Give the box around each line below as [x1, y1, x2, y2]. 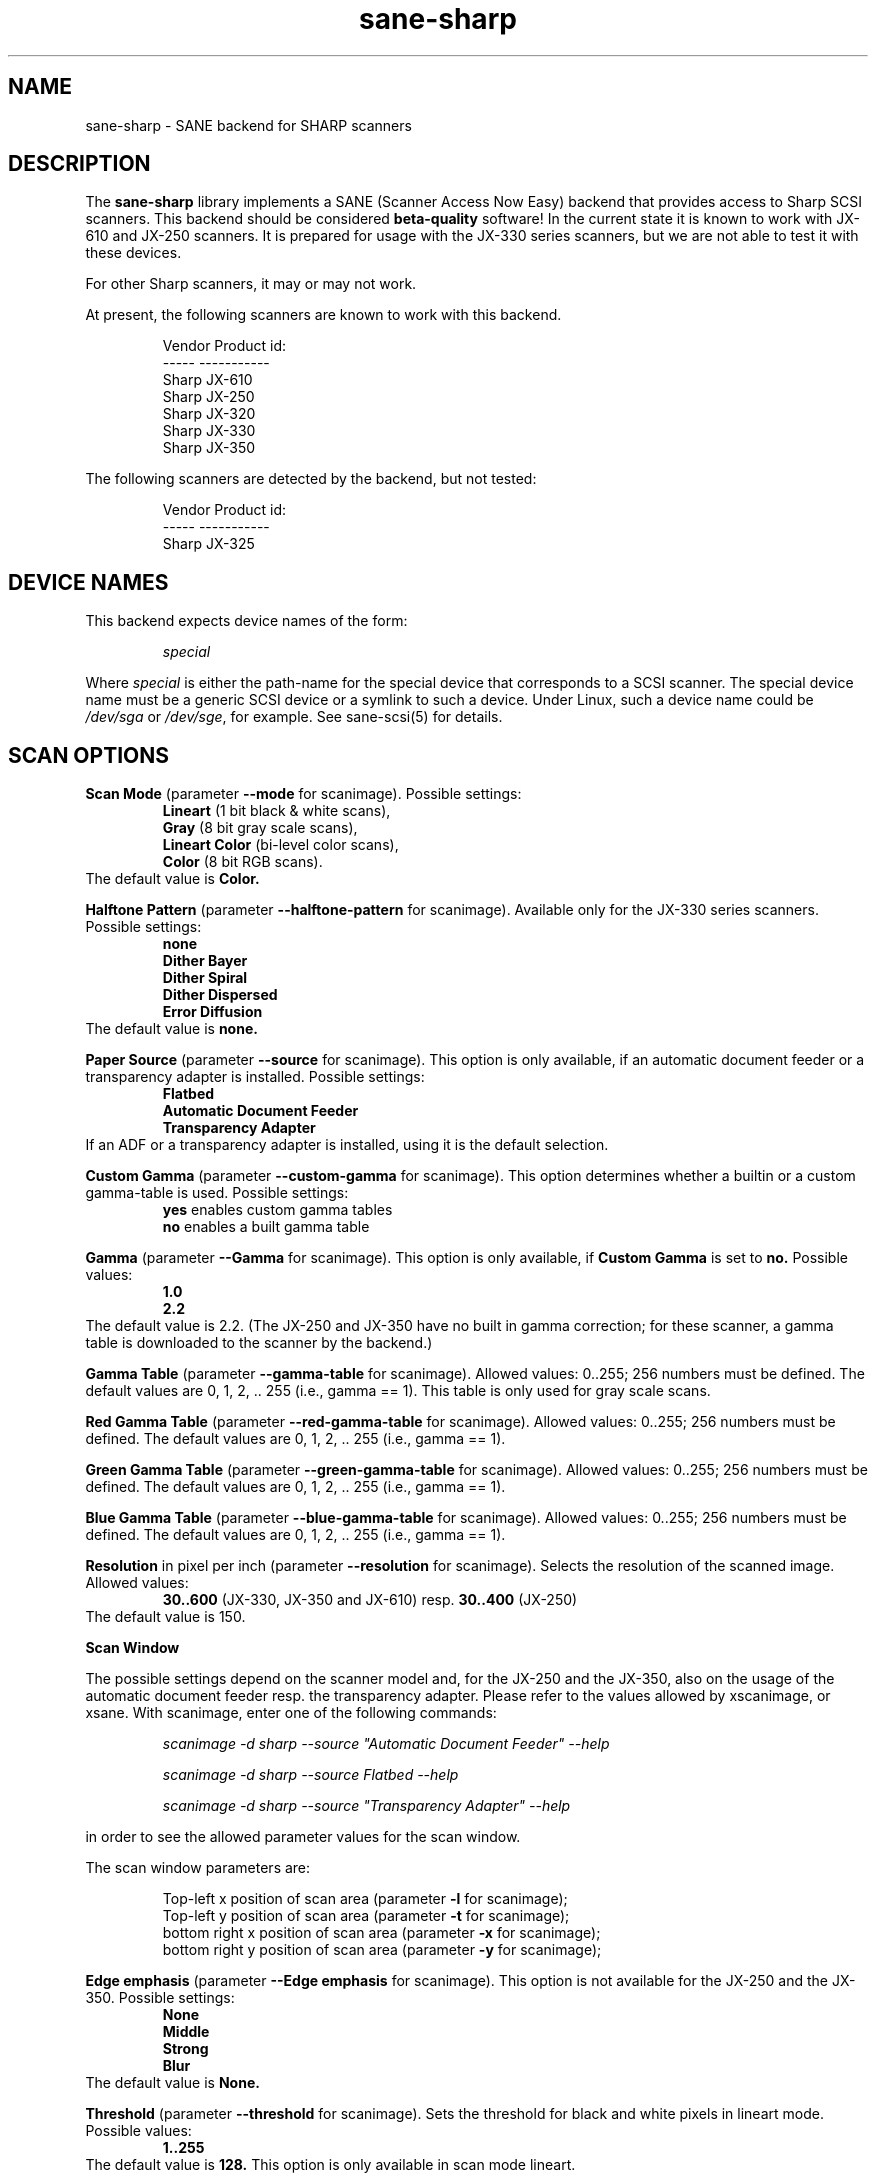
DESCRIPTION [8, 151, 151, 177]
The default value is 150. [85, 1608, 246, 1626]
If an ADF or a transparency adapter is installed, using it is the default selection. [85, 1136, 609, 1154]
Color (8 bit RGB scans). [162, 853, 323, 871]
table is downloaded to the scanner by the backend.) [85, 1334, 433, 1352]
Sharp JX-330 [162, 422, 256, 440]
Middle [162, 2023, 210, 2041]
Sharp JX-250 [162, 388, 255, 406]
